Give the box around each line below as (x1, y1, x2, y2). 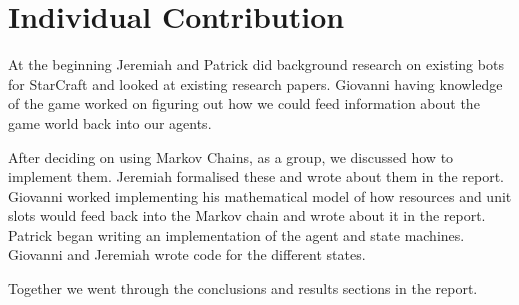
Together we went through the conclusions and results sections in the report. (8, 278, 478, 299)
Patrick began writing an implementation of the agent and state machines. (8, 224, 465, 245)
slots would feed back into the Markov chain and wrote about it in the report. (8, 205, 486, 226)
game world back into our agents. (8, 112, 212, 133)
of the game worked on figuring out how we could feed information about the (8, 93, 480, 114)
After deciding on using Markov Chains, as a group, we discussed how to (8, 146, 454, 167)
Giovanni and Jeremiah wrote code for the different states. (8, 244, 366, 265)
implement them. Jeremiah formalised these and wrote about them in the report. (8, 166, 504, 187)
